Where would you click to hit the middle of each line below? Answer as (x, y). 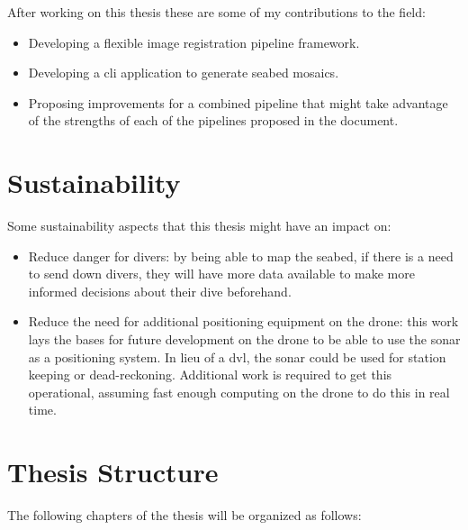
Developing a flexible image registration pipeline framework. (194, 42)
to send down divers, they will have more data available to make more (221, 274)
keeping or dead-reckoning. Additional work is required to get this (210, 375)
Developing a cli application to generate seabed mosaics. (184, 73)
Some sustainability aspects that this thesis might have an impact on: (199, 226)
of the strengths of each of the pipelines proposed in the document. (213, 120)
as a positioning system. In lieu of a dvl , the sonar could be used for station (237, 356)
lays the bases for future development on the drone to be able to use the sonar (244, 339)
